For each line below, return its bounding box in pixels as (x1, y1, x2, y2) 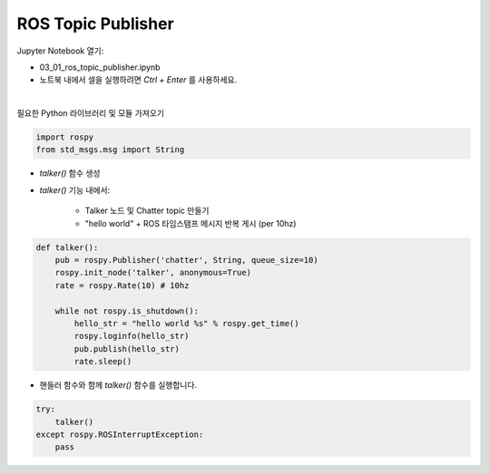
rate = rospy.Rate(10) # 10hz (54, 280, 190, 290)
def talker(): (35, 242, 99, 253)
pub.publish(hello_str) (73, 343, 181, 353)
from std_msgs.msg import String (35, 145, 185, 155)
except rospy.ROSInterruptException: (35, 429, 204, 440)
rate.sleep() (73, 356, 132, 367)
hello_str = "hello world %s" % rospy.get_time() (73, 318, 299, 328)
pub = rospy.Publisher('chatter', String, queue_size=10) (54, 255, 318, 266)
